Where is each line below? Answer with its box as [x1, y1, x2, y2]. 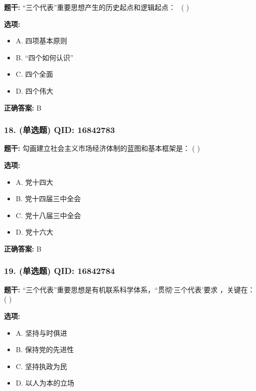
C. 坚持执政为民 [15, 361, 67, 371]
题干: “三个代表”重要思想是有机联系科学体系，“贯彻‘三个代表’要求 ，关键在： [4, 284, 255, 294]
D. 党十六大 [15, 227, 54, 237]
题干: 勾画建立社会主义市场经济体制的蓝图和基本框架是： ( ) [4, 143, 200, 153]
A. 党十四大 [15, 176, 53, 187]
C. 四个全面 [15, 69, 53, 79]
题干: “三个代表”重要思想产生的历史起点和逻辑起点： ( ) [4, 2, 189, 12]
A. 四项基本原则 [15, 35, 67, 46]
